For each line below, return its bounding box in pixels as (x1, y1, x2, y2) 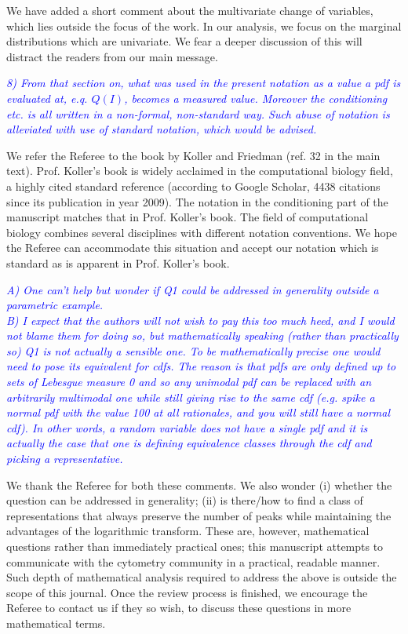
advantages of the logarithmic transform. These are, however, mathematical (6, 523, 370, 539)
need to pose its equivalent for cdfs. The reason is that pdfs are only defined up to (6, 358, 396, 374)
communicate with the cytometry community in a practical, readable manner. (6, 553, 381, 570)
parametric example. (6, 297, 104, 313)
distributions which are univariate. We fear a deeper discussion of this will (6, 33, 362, 49)
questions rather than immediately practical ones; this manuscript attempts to (6, 538, 384, 554)
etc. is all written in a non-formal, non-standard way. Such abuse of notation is (6, 105, 390, 122)
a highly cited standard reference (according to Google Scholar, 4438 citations (6, 177, 381, 194)
